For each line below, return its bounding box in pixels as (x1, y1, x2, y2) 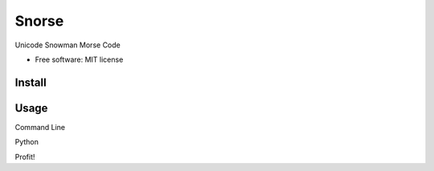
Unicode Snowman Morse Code (14, 40, 121, 50)
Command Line (14, 122, 66, 132)
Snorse (14, 12, 64, 30)
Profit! (14, 152, 35, 161)
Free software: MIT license (35, 55, 124, 64)
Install (14, 75, 47, 89)
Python (14, 137, 39, 147)
